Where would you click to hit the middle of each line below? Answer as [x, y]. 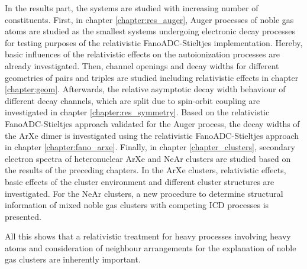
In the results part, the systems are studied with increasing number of [132, 8]
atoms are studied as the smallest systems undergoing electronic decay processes [150, 31]
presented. [23, 216]
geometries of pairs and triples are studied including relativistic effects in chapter [152, 77]
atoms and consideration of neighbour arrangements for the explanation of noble [151, 247]
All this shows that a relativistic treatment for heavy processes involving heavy [148, 236]
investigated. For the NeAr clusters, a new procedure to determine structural [144, 193]
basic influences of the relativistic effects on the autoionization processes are [142, 54]
